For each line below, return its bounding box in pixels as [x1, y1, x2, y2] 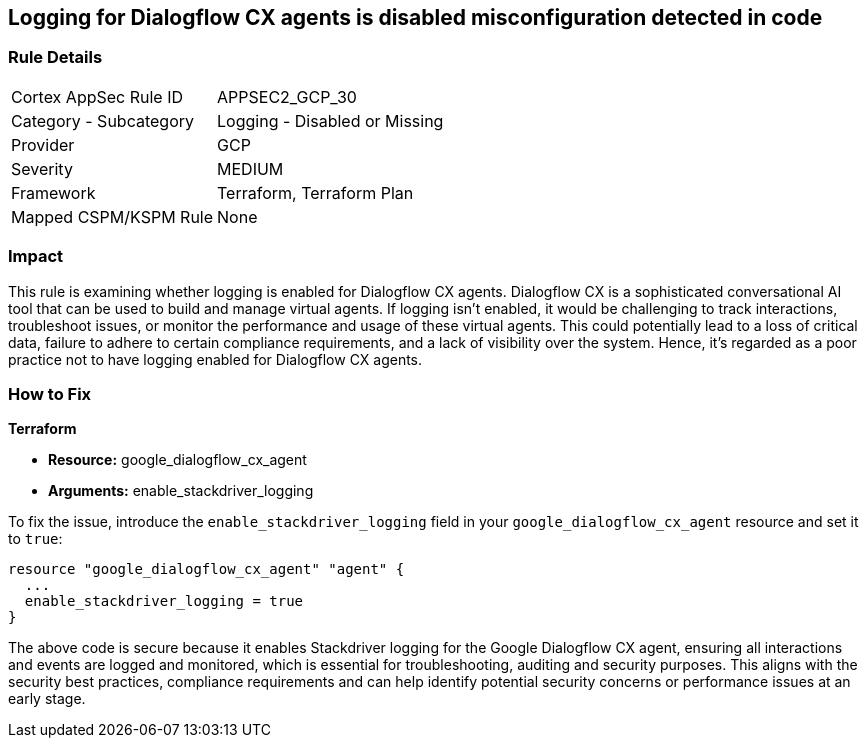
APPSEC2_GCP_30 [217, 86, 357, 107]
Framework [11, 182, 96, 203]
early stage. [8, 690, 86, 708]
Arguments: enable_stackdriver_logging [48, 482, 314, 500]
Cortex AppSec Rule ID [11, 86, 184, 107]
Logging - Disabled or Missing [217, 110, 444, 131]
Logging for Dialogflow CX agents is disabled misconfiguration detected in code [8, 5, 823, 30]
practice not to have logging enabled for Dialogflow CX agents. [8, 350, 423, 368]
